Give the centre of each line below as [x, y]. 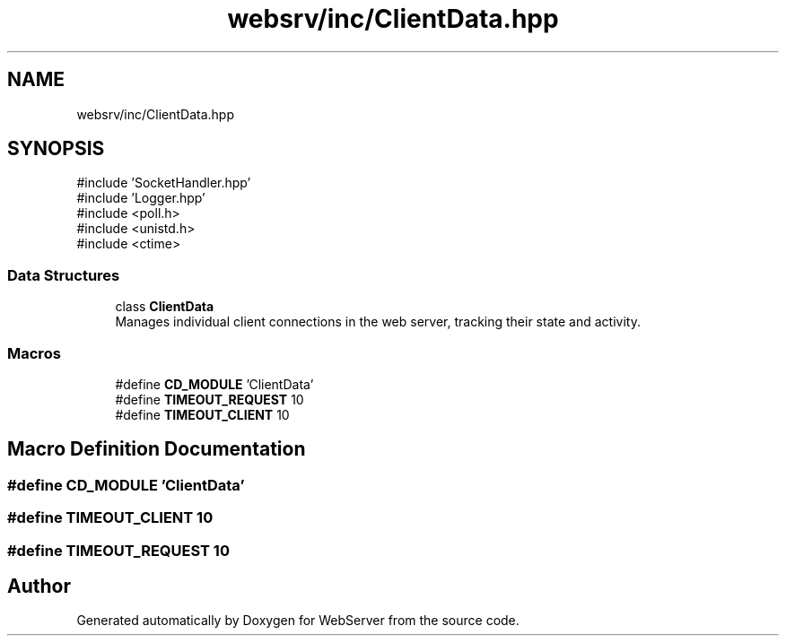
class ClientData [165, 307]
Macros [34, 353]
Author [39, 586]
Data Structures [64, 275]
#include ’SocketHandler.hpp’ [164, 183]
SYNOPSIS [56, 149]
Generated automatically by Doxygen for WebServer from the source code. [298, 621]
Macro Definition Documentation [157, 449]
